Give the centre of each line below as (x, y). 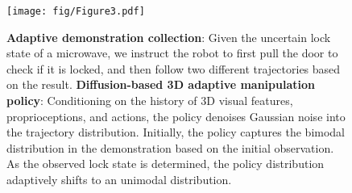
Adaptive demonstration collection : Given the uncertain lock (169, 37)
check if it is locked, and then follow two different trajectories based (174, 68)
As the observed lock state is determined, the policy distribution (166, 164)
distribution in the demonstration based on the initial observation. (170, 147)
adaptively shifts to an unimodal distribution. (119, 179)
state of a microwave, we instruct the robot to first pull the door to (172, 53)
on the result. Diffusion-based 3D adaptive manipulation (161, 84)
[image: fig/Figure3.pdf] (76, 11)
